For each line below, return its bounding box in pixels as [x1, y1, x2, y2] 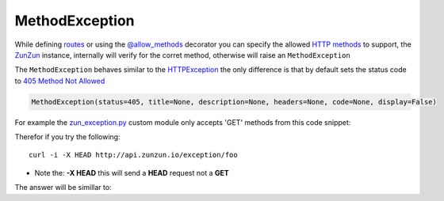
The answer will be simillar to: [14, 183, 112, 192]
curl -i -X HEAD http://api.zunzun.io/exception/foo [29, 150, 238, 160]
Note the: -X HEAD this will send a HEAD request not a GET [34, 168, 229, 177]
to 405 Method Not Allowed [14, 76, 105, 85]
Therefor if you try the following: [14, 132, 121, 142]
